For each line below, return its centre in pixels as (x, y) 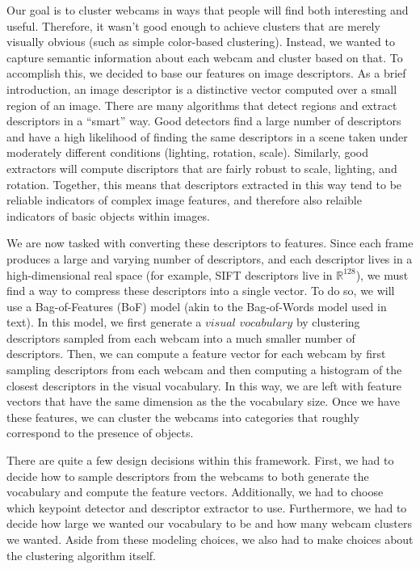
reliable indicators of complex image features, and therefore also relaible (184, 200)
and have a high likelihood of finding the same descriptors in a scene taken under (207, 136)
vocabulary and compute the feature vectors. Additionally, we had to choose (195, 492)
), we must (382, 274)
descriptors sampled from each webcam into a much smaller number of (181, 337)
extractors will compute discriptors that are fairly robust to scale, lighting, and (202, 168)
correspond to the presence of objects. (100, 433)
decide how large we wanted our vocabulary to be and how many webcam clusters (209, 523)
